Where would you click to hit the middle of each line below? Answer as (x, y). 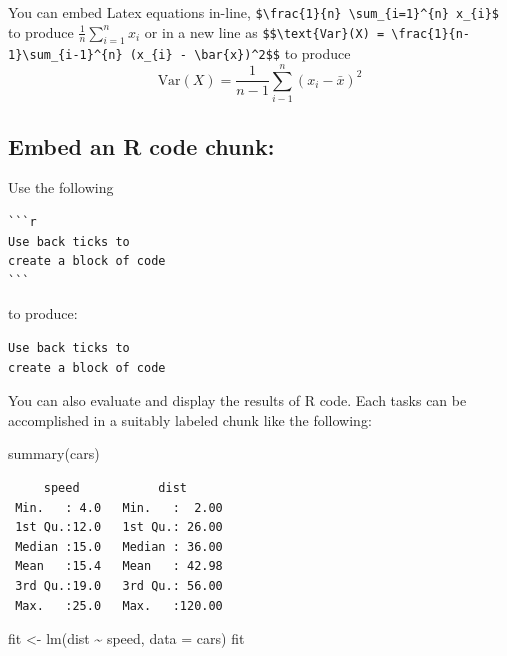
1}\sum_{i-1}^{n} (65, 55)
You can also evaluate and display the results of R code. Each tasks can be (237, 400)
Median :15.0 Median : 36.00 (119, 546)
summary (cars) (54, 453)
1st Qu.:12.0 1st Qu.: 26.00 (119, 527)
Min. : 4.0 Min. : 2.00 (119, 507)
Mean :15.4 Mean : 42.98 (119, 566)
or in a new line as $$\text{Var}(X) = (264, 31)
